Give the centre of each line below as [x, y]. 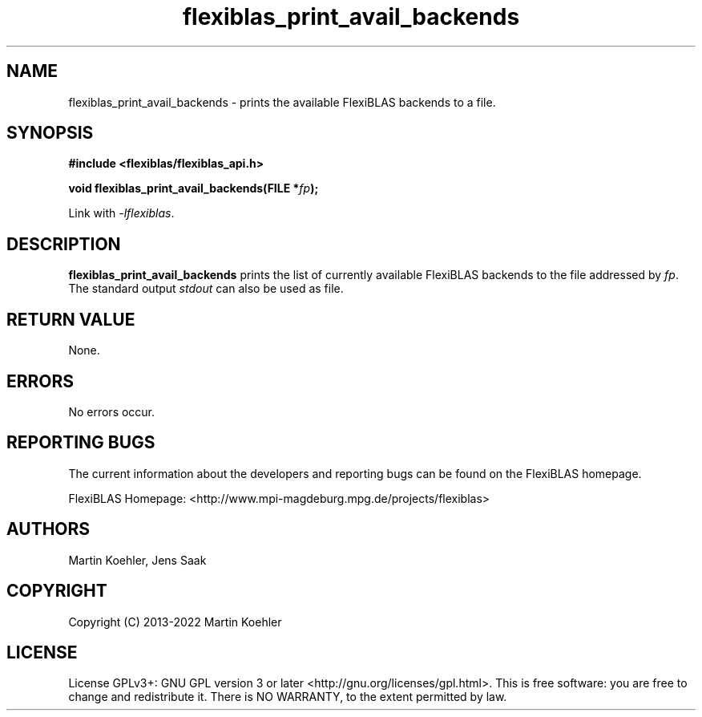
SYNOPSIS [50, 133]
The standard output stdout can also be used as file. [206, 289]
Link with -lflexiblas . [121, 213]
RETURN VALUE [71, 319]
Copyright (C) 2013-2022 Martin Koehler [175, 622]
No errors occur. [112, 411]
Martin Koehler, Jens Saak [137, 560]
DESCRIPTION [64, 244]
